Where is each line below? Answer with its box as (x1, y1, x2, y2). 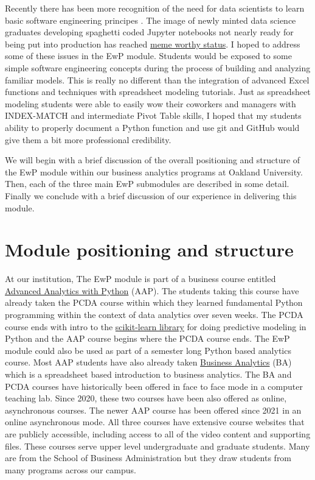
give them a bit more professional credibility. (5, 133, 171, 146)
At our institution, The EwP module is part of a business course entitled (5, 272, 276, 285)
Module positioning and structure (5, 237, 294, 262)
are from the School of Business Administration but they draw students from (5, 451, 292, 464)
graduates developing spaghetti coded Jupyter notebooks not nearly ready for (5, 26, 294, 38)
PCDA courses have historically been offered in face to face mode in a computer (5, 379, 303, 392)
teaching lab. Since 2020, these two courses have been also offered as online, (5, 392, 287, 404)
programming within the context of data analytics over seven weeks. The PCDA (5, 308, 303, 320)
